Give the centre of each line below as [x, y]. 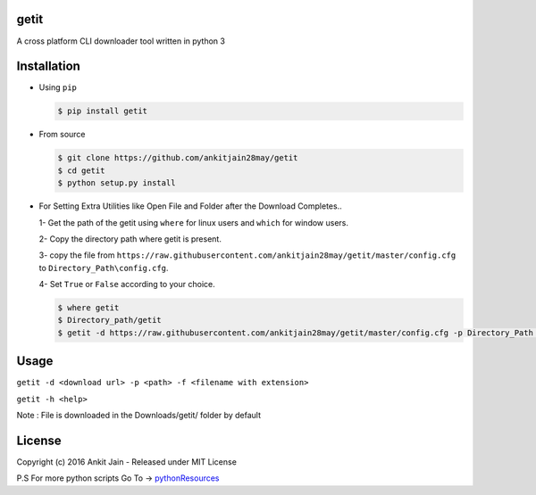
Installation [48, 66]
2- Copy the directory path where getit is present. [130, 239]
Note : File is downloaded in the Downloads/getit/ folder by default [139, 416]
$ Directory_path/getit [110, 320]
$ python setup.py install [117, 183]
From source [62, 135]
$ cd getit [81, 170]
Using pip [58, 87]
